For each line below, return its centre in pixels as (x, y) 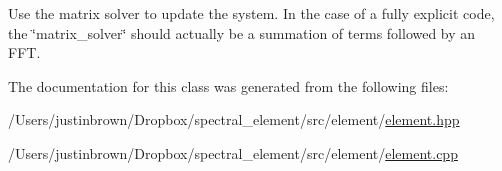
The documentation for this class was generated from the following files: (228, 85)
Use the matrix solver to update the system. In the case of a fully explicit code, (251, 13)
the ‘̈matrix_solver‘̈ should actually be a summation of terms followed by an (242, 32)
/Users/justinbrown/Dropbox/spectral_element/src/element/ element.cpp (233, 152)
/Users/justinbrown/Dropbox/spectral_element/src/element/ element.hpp (234, 119)
